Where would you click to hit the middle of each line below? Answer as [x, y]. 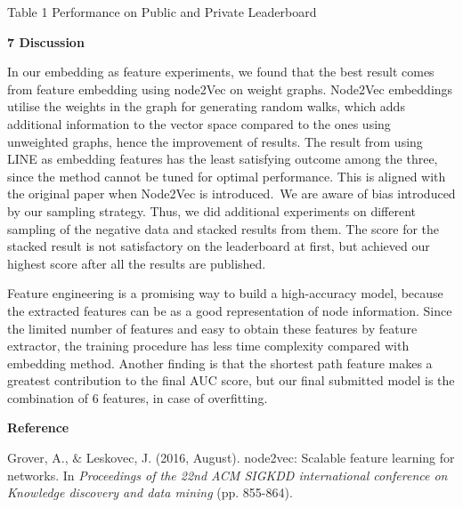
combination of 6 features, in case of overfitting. [138, 397]
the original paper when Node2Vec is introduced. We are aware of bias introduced [231, 194]
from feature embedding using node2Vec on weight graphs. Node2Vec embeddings [230, 89]
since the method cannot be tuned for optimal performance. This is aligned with [227, 176]
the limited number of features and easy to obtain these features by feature [212, 328]
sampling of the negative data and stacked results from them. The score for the [223, 228]
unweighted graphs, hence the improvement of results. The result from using [215, 141]
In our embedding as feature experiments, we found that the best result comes [221, 72]
